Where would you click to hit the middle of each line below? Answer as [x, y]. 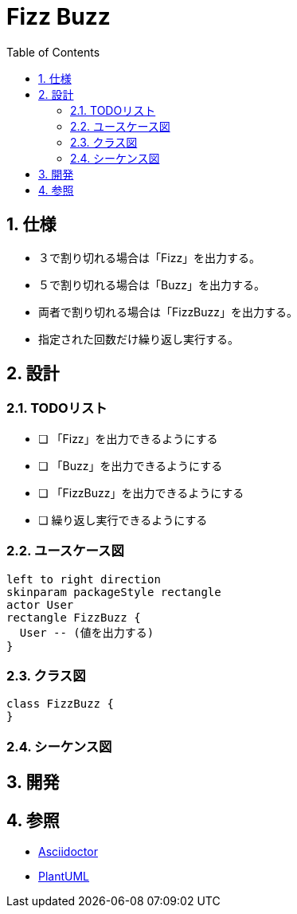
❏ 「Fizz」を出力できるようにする [128, 438]
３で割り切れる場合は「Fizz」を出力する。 [150, 257]
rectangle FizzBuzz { [74, 617]
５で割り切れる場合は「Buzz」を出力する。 [152, 284]
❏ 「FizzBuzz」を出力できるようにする [141, 492]
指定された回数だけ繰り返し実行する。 [139, 339]
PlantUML [64, 876]
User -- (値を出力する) [87, 632]
